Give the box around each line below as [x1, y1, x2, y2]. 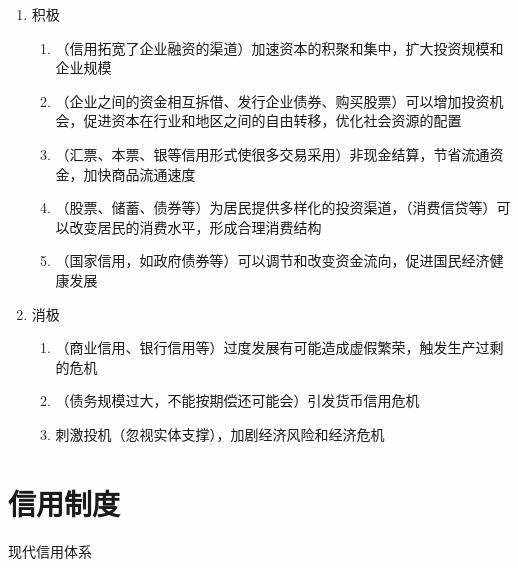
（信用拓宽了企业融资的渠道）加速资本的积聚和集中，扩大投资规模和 [55, 37, 504, 58]
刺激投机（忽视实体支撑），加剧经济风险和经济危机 [55, 423, 385, 444]
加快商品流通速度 [83, 163, 196, 184]
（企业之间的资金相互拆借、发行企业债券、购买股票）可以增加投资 [55, 90, 490, 111]
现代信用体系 [8, 540, 92, 561]
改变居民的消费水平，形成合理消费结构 [69, 216, 322, 237]
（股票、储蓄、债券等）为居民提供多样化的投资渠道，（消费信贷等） [55, 197, 497, 218]
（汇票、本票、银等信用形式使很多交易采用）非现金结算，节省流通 [55, 143, 490, 164]
